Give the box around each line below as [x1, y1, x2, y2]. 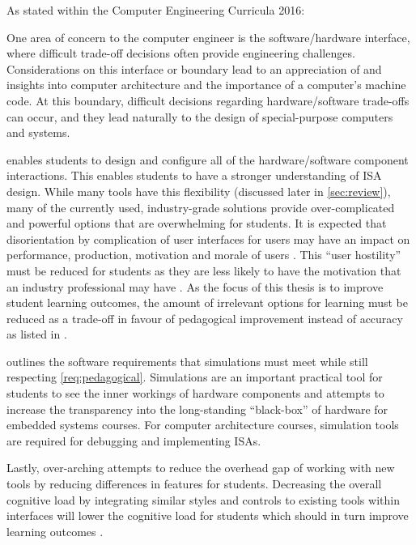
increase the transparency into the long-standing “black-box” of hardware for [6, 400, 388, 417]
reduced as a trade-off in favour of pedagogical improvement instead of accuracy [6, 309, 403, 326]
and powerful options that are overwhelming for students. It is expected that [6, 215, 387, 232]
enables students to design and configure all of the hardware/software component [6, 151, 409, 168]
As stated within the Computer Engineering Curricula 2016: [6, 2, 305, 18]
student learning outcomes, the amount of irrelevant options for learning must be [6, 294, 408, 311]
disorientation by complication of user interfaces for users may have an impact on [6, 230, 410, 247]
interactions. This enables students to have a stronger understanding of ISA [6, 167, 382, 184]
